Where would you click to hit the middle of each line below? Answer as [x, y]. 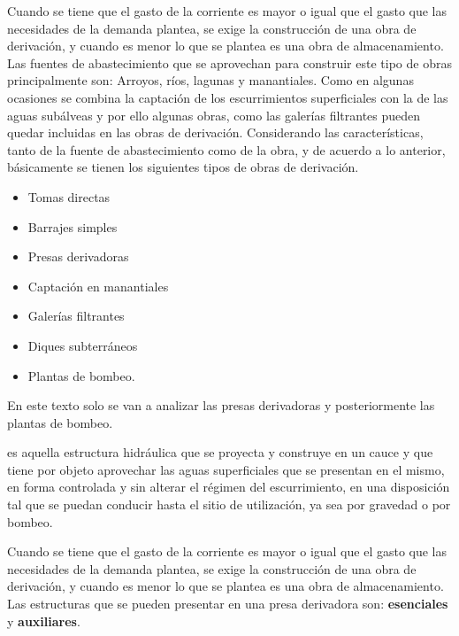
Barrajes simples [73, 226]
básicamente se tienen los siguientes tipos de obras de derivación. [183, 167]
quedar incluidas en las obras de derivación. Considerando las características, [215, 132]
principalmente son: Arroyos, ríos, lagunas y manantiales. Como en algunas [210, 80]
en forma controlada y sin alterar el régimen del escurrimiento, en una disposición [229, 487]
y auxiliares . [44, 620]
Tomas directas [69, 196]
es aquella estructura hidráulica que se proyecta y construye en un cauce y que [220, 452]
